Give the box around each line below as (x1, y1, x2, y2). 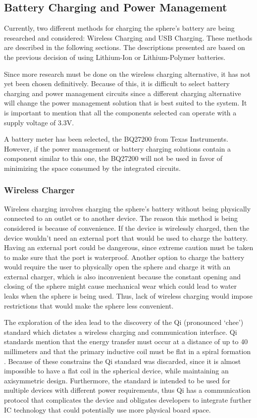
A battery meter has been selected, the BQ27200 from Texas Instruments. (4, 134, 228, 144)
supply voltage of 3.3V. (4, 117, 74, 127)
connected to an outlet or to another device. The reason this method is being (4, 213, 238, 223)
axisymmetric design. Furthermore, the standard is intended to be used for (4, 375, 231, 385)
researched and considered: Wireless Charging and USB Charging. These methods (4, 32, 253, 43)
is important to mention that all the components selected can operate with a (4, 107, 237, 117)
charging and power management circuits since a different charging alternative (4, 88, 241, 98)
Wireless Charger (4, 184, 75, 196)
